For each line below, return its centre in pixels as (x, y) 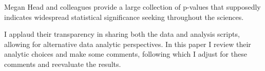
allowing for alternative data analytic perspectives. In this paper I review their (128, 44)
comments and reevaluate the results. (63, 64)
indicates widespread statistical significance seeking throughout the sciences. (124, 17)
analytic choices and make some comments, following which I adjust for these (126, 54)
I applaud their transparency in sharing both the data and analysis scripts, (122, 34)
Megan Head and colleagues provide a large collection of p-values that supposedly (132, 7)
